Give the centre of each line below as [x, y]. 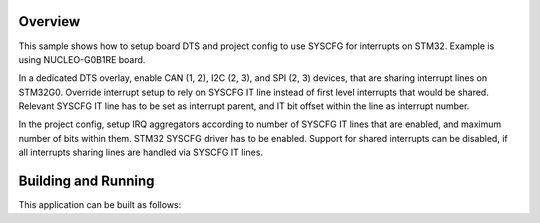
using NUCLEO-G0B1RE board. [82, 59]
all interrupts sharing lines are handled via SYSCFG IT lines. [141, 152]
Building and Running [86, 181]
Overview [49, 21]
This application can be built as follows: [100, 205]
